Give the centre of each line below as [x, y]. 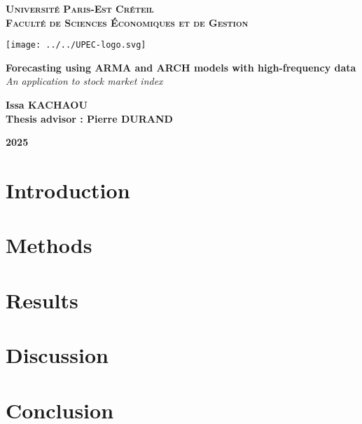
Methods [49, 245]
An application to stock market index [84, 81]
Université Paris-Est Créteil [80, 8]
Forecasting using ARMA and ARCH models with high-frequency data [181, 67]
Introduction [68, 190]
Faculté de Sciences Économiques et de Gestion [127, 22]
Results [42, 300]
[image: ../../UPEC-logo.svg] [76, 45]
